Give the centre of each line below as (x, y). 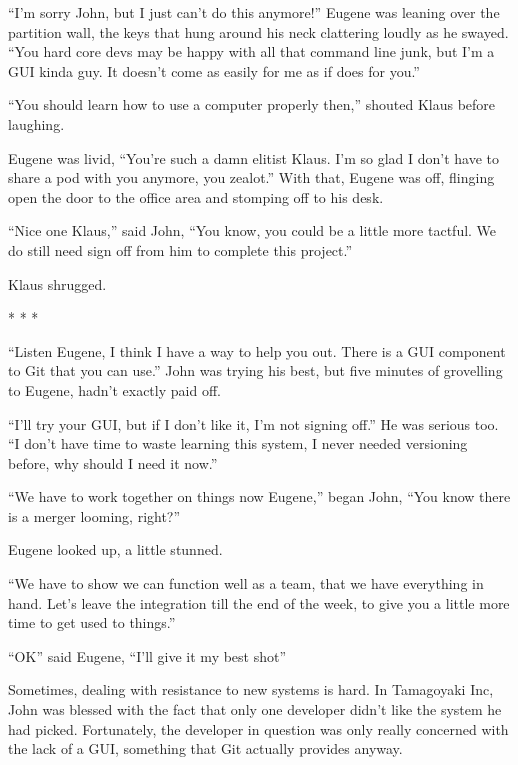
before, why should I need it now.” (113, 462)
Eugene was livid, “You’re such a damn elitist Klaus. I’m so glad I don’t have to (253, 157)
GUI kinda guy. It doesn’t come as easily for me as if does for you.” (214, 70)
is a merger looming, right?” (94, 515)
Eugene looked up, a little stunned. (115, 549)
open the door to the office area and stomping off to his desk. (196, 196)
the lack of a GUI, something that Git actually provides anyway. (205, 748)
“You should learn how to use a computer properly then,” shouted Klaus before (252, 104)
